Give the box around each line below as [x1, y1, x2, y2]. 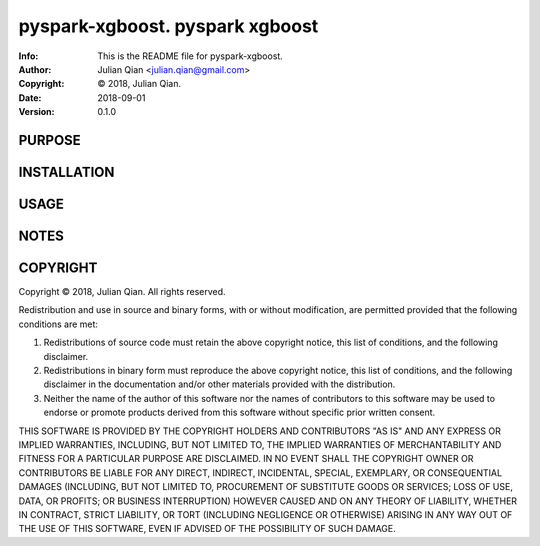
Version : [18, 106, 55, 118]
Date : [18, 91, 42, 104]
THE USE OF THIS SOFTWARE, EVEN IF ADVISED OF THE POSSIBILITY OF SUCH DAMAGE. [18, 523, 397, 535]
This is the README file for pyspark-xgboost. [97, 50, 284, 62]
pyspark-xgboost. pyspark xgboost [18, 15, 319, 37]
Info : [18, 50, 39, 62]
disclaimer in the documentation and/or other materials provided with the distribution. [43, 378, 396, 390]
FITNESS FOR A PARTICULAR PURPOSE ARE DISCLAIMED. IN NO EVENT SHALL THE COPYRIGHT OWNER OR [18, 453, 474, 465]
